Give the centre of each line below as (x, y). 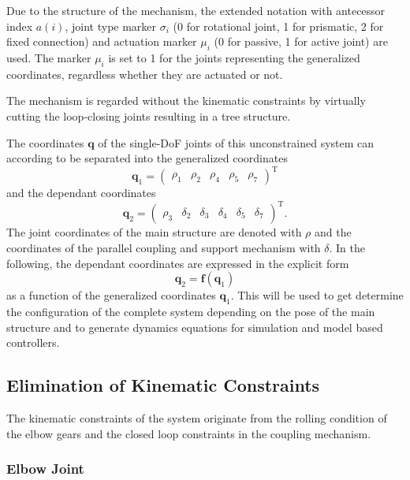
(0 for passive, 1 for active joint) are (301, 41)
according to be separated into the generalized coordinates (147, 158)
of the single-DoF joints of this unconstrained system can (236, 142)
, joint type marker (111, 26)
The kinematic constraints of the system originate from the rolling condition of (197, 417)
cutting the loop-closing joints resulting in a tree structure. (149, 115)
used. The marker (49, 57)
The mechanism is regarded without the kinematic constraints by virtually (186, 100)
